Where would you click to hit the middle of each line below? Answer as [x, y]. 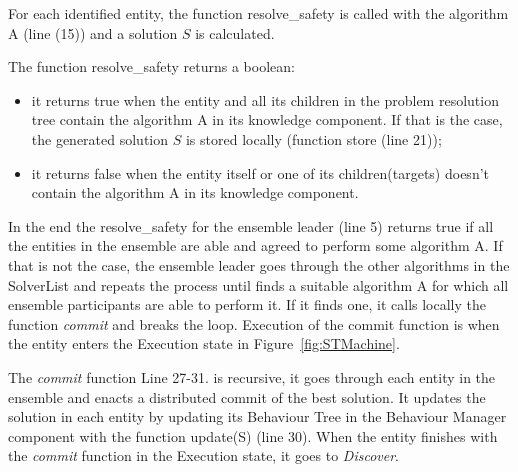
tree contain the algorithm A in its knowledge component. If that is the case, [267, 119]
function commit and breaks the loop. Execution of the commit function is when [254, 323]
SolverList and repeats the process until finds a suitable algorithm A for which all [258, 284]
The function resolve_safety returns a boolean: [151, 66]
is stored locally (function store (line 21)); [313, 138]
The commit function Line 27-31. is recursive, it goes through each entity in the [252, 376]
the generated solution [100, 138]
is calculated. [235, 32]
